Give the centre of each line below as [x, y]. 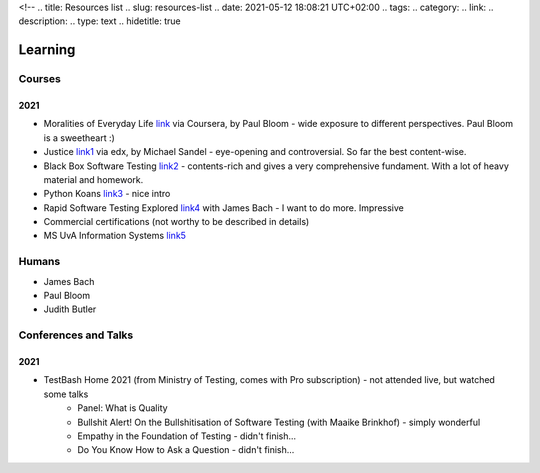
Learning [47, 50]
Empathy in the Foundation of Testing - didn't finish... [187, 436]
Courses [40, 79]
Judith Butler [70, 309]
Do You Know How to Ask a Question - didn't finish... [186, 450]
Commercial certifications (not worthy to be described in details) [176, 222]
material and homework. [93, 179]
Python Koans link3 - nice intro [107, 194]
